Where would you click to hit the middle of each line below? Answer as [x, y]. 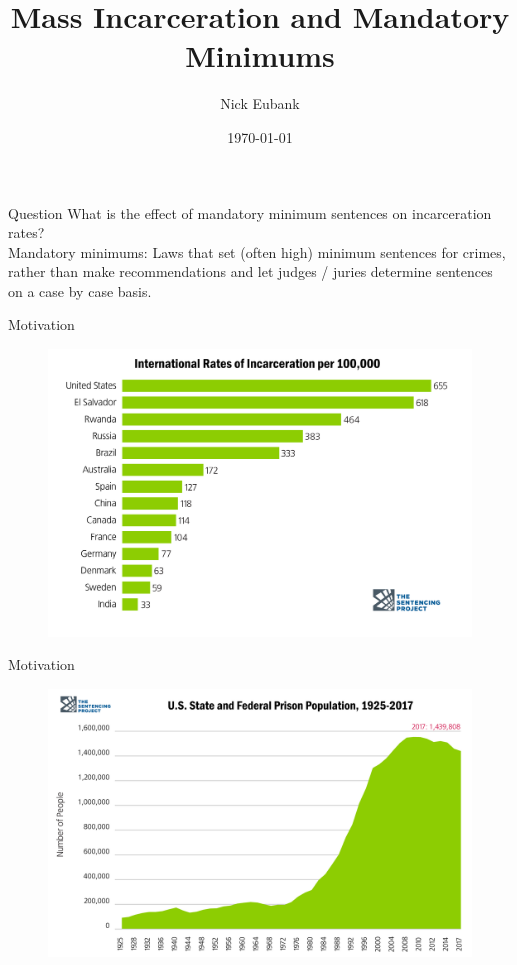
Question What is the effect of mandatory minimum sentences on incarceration [250, 212]
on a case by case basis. [80, 290]
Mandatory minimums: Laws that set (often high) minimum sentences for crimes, [257, 251]
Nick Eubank [260, 103]
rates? [26, 232]
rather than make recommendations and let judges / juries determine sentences [250, 271]
